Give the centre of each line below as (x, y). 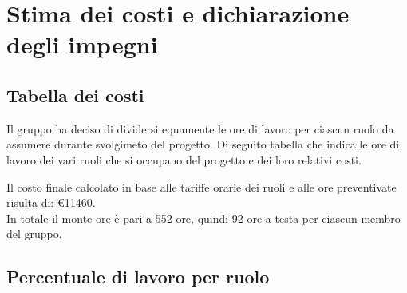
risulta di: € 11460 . (51, 202)
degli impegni (82, 44)
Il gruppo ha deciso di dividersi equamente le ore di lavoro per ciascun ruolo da (200, 128)
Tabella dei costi (75, 95)
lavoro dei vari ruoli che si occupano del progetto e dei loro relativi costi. (184, 159)
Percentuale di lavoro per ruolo (138, 277)
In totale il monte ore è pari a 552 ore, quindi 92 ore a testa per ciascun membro (203, 218)
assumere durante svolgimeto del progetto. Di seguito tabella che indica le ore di (203, 144)
